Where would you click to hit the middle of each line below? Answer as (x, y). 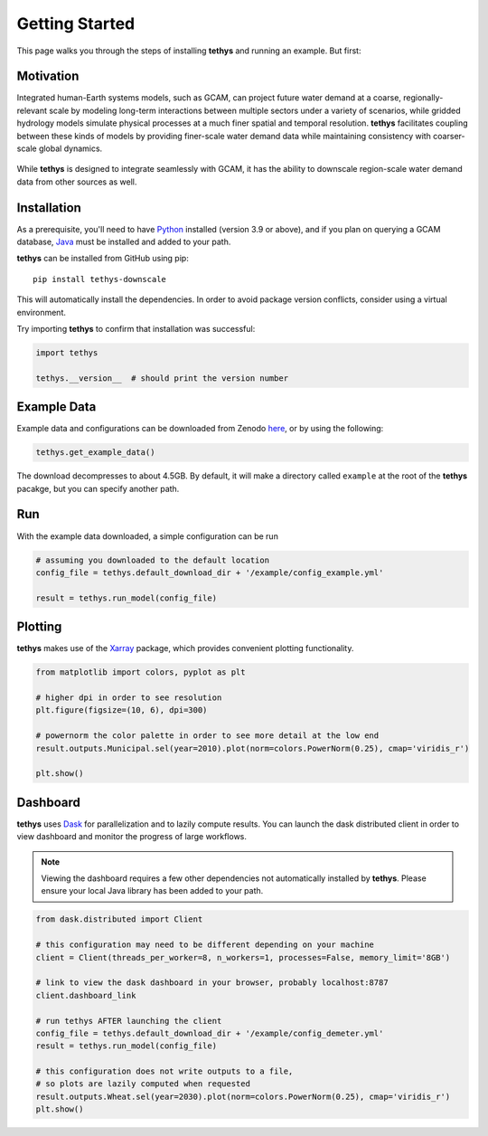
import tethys (67, 353)
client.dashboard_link (86, 995)
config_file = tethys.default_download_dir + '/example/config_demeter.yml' (210, 1033)
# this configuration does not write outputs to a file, (164, 1071)
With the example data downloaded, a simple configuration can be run (148, 536)
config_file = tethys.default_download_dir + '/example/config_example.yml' (210, 573)
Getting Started (76, 24)
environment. (42, 312)
